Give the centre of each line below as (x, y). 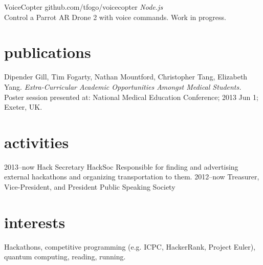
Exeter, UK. (23, 107)
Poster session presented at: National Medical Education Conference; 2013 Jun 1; (131, 97)
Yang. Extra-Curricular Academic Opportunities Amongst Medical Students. (123, 86)
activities (37, 142)
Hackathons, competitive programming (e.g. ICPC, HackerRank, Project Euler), (130, 246)
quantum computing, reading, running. (65, 257)
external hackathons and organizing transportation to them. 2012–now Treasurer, (132, 177)
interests (35, 222)
